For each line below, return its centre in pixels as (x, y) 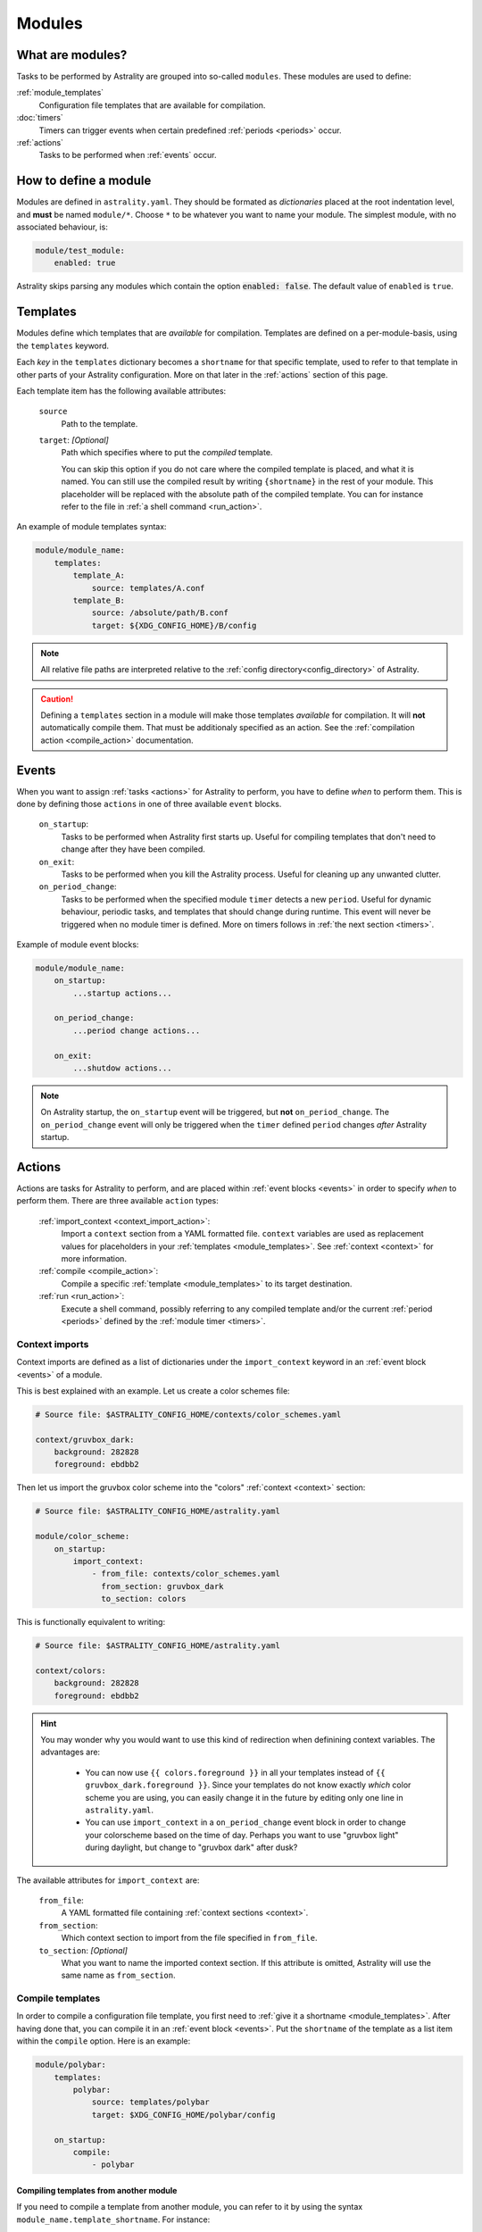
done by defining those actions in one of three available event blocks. (149, 804)
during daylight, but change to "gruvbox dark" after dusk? (191, 1847)
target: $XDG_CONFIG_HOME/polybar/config (183, 2115)
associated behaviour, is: (62, 227)
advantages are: (71, 1752)
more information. (94, 1259)
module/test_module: (80, 251)
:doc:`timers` (40, 118)
